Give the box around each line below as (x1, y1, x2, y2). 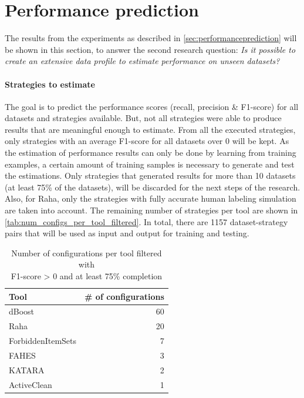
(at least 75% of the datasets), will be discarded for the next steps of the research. (5, 180, 300, 193)
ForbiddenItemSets (9, 335, 77, 347)
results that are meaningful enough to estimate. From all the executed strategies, (5, 123, 296, 135)
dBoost (9, 305, 35, 317)
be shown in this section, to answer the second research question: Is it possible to (5, 43, 296, 55)
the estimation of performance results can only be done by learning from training (5, 146, 296, 159)
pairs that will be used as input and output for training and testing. (5, 227, 249, 239)
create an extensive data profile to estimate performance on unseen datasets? (5, 55, 280, 67)
